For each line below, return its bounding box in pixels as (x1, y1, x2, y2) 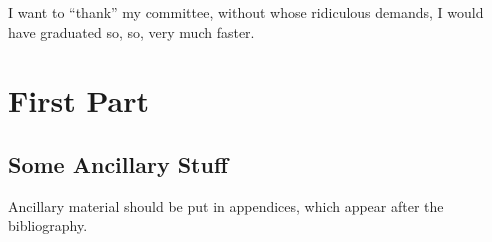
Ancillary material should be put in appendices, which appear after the (8, 195, 444, 216)
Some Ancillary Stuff (8, 148, 229, 179)
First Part (8, 80, 149, 121)
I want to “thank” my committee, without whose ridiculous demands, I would (8, 2, 484, 22)
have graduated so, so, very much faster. (8, 21, 255, 42)
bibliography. (8, 215, 88, 236)
